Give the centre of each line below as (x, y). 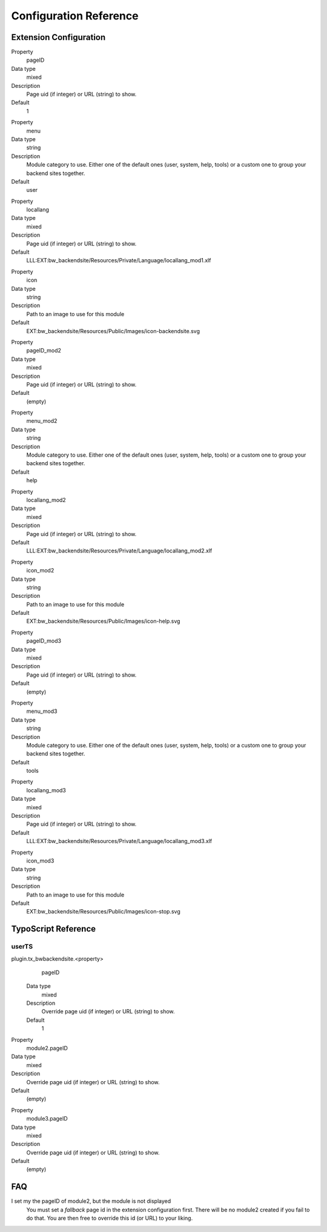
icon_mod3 (40, 861)
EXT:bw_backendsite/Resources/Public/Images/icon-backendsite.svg (113, 331)
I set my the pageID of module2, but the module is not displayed (91, 1201)
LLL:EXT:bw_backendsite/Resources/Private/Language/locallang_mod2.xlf (119, 551)
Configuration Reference (75, 16)
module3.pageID (47, 1119)
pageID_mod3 (44, 641)
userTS (22, 947)
